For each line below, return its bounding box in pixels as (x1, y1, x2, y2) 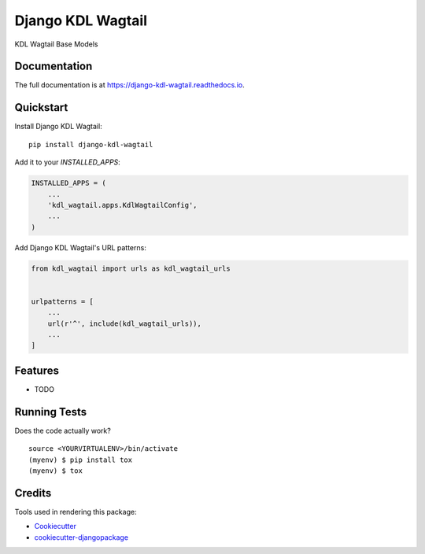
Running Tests (14, 405, 87, 419)
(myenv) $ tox (28, 466, 83, 475)
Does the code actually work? (14, 426, 112, 435)
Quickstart (14, 101, 68, 114)
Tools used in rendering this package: (14, 507, 137, 516)
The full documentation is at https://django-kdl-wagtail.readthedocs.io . (14, 80, 245, 90)
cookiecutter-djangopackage (34, 532, 129, 542)
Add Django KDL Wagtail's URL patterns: (14, 242, 147, 252)
